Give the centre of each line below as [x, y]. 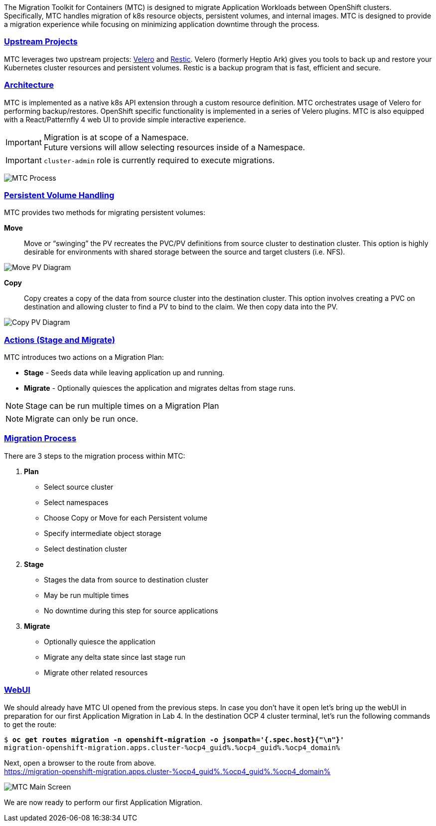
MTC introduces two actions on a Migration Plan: [84, 357]
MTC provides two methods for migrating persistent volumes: [105, 213]
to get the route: [30, 724]
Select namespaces [76, 502]
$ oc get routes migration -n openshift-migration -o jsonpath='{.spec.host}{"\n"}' [174, 739]
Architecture [29, 85]
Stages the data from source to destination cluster [126, 579]
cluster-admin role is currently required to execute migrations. [159, 160]
